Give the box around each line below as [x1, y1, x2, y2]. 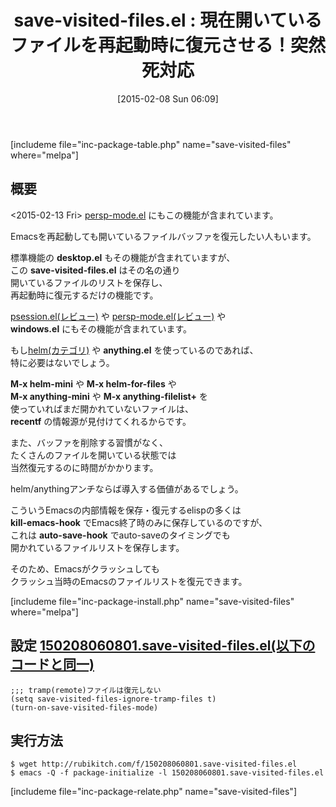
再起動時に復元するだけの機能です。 [10, 289, 159, 301]
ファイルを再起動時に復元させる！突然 [10, 34, 327, 57]
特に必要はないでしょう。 [10, 356, 115, 368]
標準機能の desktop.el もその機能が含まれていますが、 [10, 251, 236, 263]
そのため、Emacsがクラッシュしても [10, 562, 160, 575]
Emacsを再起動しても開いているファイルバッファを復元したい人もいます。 [10, 230, 317, 242]
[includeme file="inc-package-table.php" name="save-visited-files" [10, 138, 292, 150]
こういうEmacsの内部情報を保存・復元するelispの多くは [10, 504, 242, 516]
